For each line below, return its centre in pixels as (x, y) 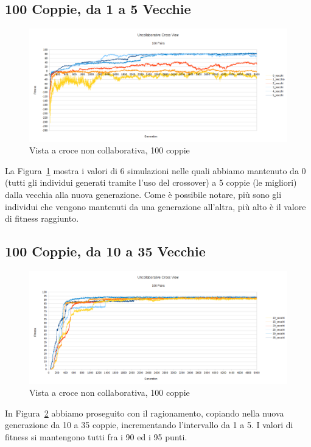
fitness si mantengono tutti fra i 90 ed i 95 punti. (96, 436)
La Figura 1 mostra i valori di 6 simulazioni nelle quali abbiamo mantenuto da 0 (155, 170)
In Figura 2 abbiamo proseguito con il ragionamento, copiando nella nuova (145, 413)
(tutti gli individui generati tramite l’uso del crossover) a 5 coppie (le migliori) (151, 182)
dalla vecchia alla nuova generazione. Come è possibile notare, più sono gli (143, 195)
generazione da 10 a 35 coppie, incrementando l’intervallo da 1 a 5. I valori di (149, 425)
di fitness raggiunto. (42, 218)
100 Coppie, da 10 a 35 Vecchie (105, 251)
